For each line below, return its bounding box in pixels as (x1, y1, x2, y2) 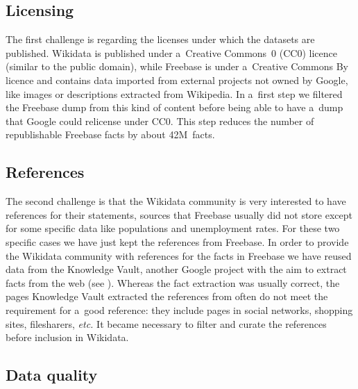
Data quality (6, 364, 98, 386)
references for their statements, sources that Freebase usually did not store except (6, 207, 352, 222)
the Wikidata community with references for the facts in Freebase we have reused (6, 248, 352, 263)
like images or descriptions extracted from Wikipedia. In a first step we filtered (6, 86, 343, 101)
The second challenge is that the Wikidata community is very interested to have (6, 194, 346, 208)
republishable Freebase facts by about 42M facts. (6, 127, 215, 142)
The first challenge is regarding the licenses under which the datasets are (6, 32, 315, 47)
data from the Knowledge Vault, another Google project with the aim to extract (6, 262, 347, 276)
